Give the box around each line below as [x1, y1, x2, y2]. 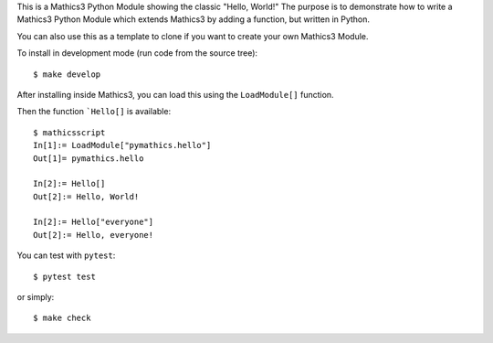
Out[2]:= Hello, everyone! [33, 230, 154, 240]
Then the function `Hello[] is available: [16, 106, 172, 117]
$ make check [33, 313, 91, 324]
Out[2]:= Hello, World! [33, 191, 140, 201]
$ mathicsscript [33, 127, 106, 137]
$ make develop [33, 69, 101, 80]
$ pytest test [33, 271, 96, 282]
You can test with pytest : [16, 250, 116, 261]
